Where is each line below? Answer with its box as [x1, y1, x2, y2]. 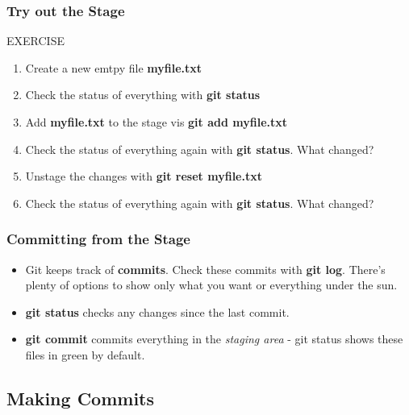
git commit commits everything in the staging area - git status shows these [25, 330, 403, 347]
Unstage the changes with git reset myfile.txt [25, 168, 262, 185]
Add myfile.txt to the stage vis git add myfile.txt [25, 114, 288, 130]
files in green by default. [25, 346, 145, 363]
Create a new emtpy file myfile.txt [25, 59, 202, 76]
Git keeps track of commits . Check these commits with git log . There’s [25, 260, 386, 277]
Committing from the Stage [6, 229, 190, 249]
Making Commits [6, 385, 155, 410]
